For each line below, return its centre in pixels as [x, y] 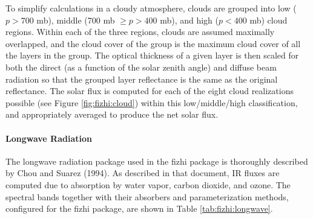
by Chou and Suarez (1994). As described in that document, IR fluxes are [143, 173]
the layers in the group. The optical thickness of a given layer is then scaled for [152, 55]
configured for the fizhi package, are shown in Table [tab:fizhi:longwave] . [139, 208]
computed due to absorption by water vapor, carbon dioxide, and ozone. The [148, 184]
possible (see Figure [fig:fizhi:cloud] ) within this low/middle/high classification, [152, 102]
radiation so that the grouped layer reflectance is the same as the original [142, 79]
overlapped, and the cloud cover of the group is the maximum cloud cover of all [153, 43]
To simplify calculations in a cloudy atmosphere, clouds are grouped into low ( [151, 8]
